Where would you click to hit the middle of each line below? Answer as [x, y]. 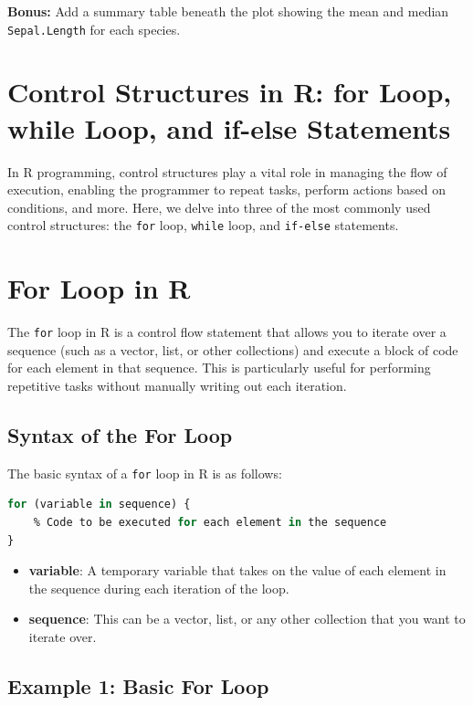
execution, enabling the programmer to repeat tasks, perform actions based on [227, 189]
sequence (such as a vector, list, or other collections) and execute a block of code [233, 349]
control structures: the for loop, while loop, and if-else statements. [203, 225]
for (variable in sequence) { [99, 505]
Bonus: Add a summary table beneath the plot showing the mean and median [228, 11]
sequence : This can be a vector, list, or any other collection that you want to [247, 619]
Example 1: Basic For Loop [138, 685]
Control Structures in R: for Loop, [230, 92]
